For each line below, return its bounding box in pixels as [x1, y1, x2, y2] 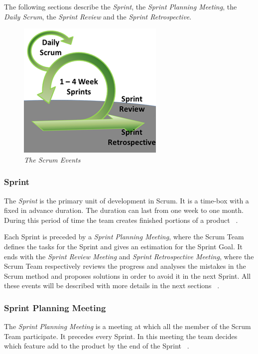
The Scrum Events [24, 154, 81, 165]
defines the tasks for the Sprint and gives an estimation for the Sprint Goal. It [4, 241, 243, 251]
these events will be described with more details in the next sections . [4, 280, 220, 291]
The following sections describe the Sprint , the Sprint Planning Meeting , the [4, 1, 237, 11]
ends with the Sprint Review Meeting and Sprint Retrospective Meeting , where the [4, 251, 254, 261]
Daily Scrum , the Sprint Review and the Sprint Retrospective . [4, 11, 192, 21]
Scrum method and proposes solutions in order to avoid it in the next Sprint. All [4, 270, 251, 281]
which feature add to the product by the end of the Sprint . [4, 341, 189, 351]
